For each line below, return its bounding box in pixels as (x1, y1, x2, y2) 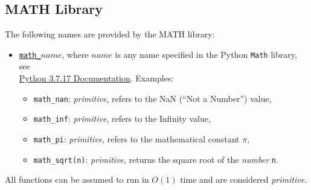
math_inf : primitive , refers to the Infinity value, (33, 112, 211, 125)
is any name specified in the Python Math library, (115, 48, 297, 60)
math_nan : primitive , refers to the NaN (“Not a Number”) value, (33, 92, 272, 104)
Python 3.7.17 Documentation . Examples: (19, 72, 174, 84)
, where (62, 48, 89, 60)
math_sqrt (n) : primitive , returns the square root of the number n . (33, 153, 278, 165)
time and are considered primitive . (180, 173, 307, 186)
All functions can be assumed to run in (5, 173, 149, 186)
